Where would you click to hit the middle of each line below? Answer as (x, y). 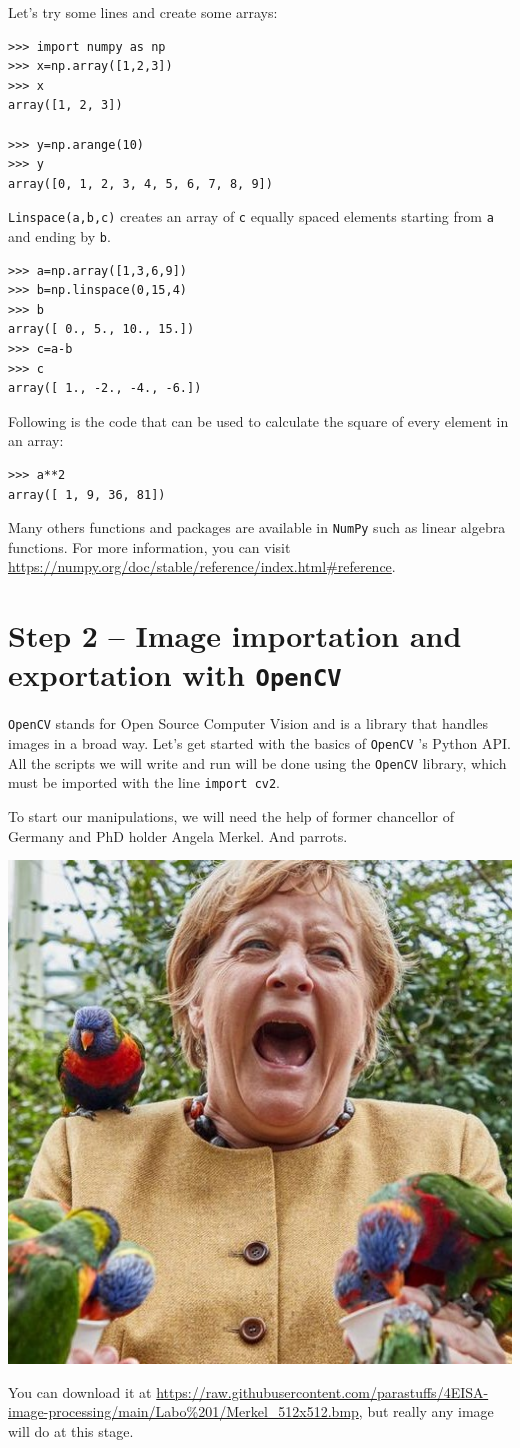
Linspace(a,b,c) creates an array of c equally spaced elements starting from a (251, 216)
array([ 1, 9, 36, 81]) (87, 494)
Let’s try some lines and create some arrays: (143, 12)
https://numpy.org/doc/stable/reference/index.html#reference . (202, 566)
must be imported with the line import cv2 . (144, 782)
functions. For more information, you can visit (149, 546)
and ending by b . (59, 236)
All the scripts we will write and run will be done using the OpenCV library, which (257, 762)
